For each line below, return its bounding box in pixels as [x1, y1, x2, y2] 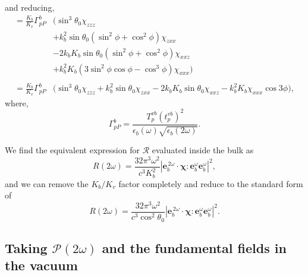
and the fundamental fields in [102, 238, 287, 257]
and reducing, [5, 1, 55, 13]
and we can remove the [5, 177, 89, 189]
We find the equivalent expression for [5, 144, 140, 156]
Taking [5, 238, 48, 257]
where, [5, 96, 29, 109]
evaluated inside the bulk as [152, 144, 254, 156]
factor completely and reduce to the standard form [118, 177, 303, 189]
